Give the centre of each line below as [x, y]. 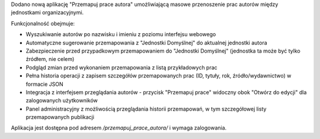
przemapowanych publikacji [60, 117]
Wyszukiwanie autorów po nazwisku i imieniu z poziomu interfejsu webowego [121, 34]
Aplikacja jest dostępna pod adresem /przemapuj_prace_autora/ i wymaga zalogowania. [119, 128]
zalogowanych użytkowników [62, 101]
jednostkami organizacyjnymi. [47, 12]
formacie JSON [44, 84]
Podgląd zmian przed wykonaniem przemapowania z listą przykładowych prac [121, 67]
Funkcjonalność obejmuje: [43, 23]
